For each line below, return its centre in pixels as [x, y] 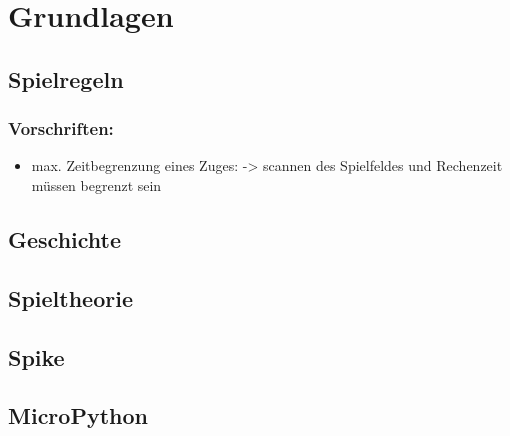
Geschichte [65, 238]
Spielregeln [66, 78]
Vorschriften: [61, 128]
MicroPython [78, 415]
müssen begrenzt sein [96, 184]
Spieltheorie [70, 297]
